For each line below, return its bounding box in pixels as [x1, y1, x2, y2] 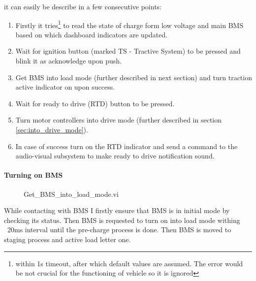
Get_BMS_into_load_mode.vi [24, 188, 119, 199]
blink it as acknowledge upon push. [15, 56, 122, 66]
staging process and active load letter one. [4, 234, 131, 244]
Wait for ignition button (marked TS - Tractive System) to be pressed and [15, 46, 241, 56]
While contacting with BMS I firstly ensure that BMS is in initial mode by [4, 205, 230, 216]
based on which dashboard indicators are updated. [15, 29, 168, 39]
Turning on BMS [4, 170, 63, 180]
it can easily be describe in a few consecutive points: [4, 1, 161, 11]
